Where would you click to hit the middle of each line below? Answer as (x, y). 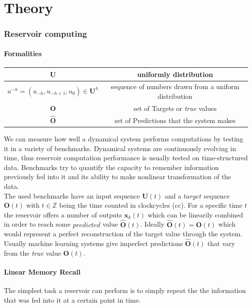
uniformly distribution (175, 74)
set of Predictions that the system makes (175, 120)
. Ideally (152, 224)
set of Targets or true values (175, 108)
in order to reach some (37, 224)
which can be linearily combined (195, 214)
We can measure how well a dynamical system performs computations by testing (124, 138)
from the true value (32, 253)
